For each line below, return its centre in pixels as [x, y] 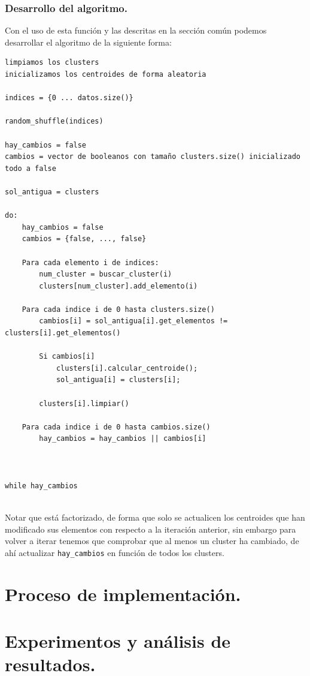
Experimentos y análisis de [118, 640]
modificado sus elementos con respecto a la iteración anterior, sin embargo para [151, 529]
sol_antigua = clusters [52, 192]
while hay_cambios [41, 486]
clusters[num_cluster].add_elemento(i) [118, 286]
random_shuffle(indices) [54, 121]
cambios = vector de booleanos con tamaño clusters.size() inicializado [153, 157]
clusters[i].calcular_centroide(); [127, 368]
